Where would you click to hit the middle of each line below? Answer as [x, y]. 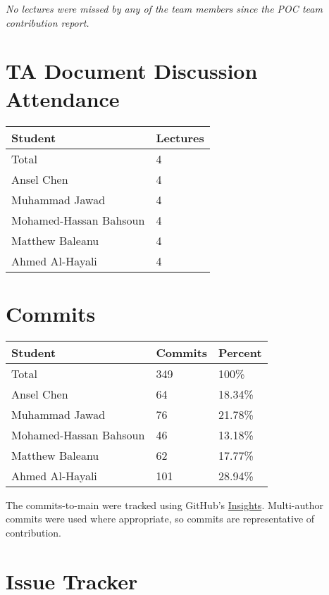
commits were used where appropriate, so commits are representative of [160, 519]
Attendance [63, 98]
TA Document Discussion [132, 71]
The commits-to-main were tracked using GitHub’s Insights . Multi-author [164, 505]
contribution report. [48, 22]
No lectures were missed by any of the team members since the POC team [164, 8]
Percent [240, 352]
